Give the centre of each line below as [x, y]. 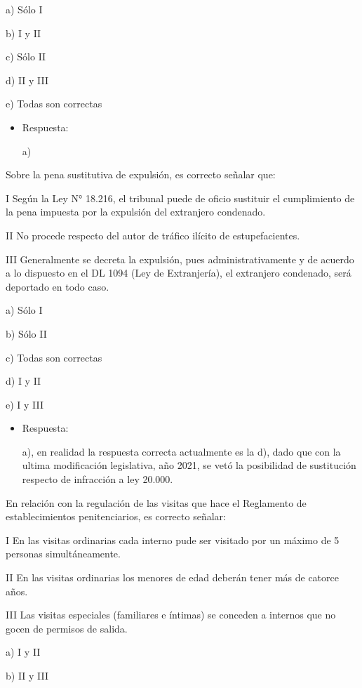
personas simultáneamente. [63, 554]
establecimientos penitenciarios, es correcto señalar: [116, 516]
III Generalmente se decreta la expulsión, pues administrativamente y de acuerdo [180, 259]
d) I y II [24, 381]
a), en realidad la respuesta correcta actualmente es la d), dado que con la [181, 451]
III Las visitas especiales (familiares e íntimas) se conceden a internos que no [171, 615]
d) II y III [27, 80]
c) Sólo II [26, 57]
